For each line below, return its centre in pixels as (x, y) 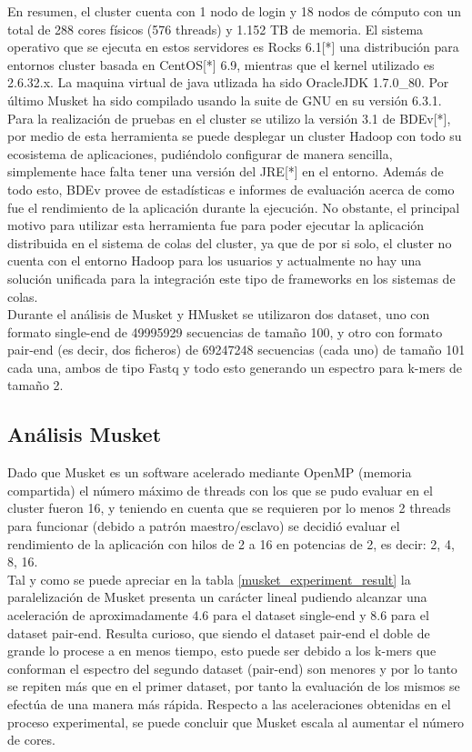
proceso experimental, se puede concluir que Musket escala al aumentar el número (236, 722)
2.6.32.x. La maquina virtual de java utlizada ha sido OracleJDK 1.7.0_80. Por (228, 82)
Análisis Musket (85, 434)
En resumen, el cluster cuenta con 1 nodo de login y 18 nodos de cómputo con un (235, 11)
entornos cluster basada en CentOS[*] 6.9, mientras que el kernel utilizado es (221, 64)
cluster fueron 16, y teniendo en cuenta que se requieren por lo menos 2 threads (229, 508)
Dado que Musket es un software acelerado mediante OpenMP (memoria (210, 472)
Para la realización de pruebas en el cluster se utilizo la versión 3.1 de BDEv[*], (229, 118)
